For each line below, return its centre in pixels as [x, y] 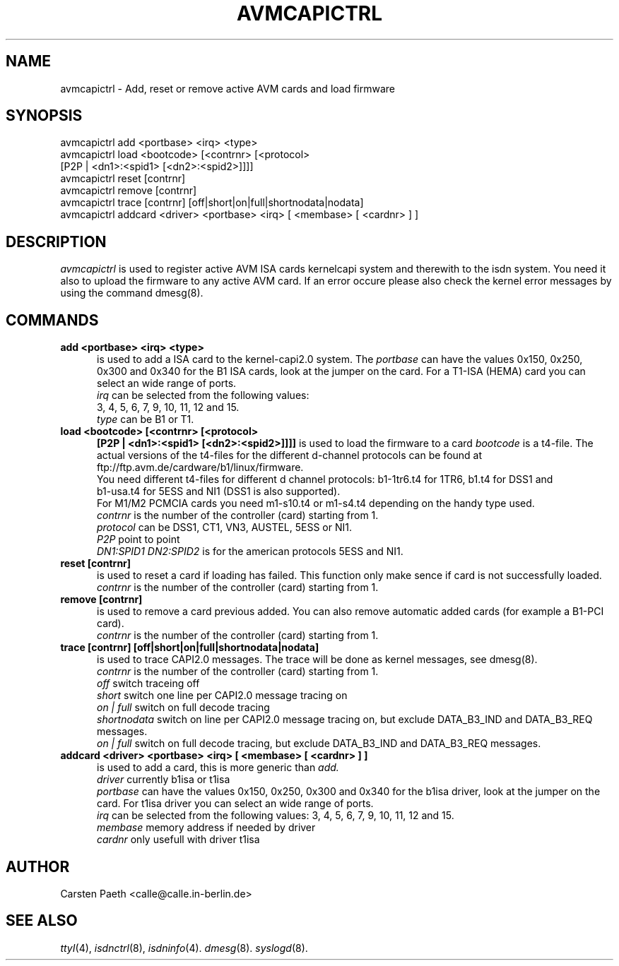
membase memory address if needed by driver [206, 828]
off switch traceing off [148, 684]
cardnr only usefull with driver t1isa [178, 840]
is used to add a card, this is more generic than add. [218, 768]
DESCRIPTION [56, 241]
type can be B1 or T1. [146, 419]
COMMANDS [52, 320]
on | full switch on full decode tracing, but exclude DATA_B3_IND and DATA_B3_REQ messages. [319, 744]
